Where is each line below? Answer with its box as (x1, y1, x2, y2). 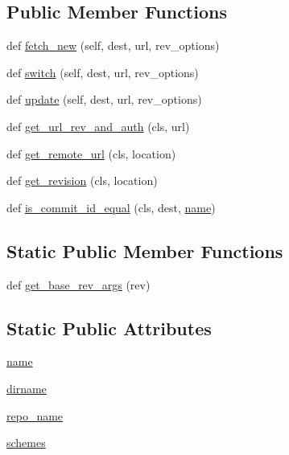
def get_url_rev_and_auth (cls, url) (6, 117, 190, 134)
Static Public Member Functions (6, 238, 283, 263)
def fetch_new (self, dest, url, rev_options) (6, 37, 220, 54)
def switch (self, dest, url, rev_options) (6, 64, 199, 80)
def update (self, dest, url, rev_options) (6, 91, 202, 108)
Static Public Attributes (6, 315, 212, 340)
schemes (6, 434, 46, 451)
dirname (6, 379, 47, 396)
